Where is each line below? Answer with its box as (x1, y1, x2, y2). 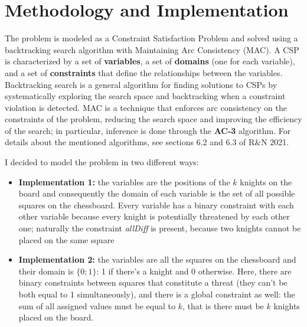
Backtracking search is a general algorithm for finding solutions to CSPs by (5, 78, 277, 90)
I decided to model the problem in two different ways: (5, 156, 199, 168)
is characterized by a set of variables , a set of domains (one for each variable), (5, 55, 295, 67)
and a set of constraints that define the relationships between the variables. (5, 66, 283, 79)
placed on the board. (18, 311, 94, 323)
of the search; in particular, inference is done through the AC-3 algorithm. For (5, 124, 291, 136)
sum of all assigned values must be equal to (18, 299, 175, 312)
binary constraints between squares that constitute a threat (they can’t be (18, 276, 288, 289)
